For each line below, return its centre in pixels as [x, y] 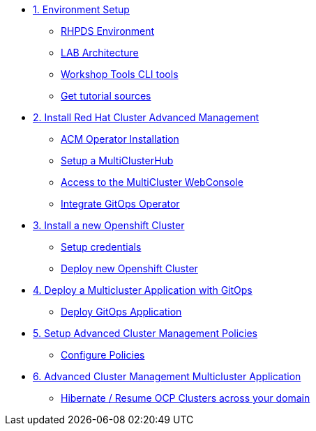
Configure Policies [103, 355]
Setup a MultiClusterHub [117, 160]
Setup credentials [101, 247]
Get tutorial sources [106, 96]
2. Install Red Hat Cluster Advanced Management [146, 117]
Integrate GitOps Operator [120, 204]
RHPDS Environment [108, 31]
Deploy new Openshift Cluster [129, 268]
